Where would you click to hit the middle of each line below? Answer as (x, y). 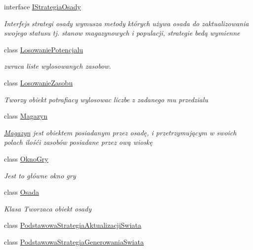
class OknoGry (26, 158)
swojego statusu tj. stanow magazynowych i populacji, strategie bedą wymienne (122, 33)
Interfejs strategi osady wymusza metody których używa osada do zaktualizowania (126, 23)
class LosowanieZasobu (38, 82)
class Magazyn (26, 116)
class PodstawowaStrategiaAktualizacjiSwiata (73, 225)
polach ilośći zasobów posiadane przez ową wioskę (78, 142)
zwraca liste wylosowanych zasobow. (58, 66)
